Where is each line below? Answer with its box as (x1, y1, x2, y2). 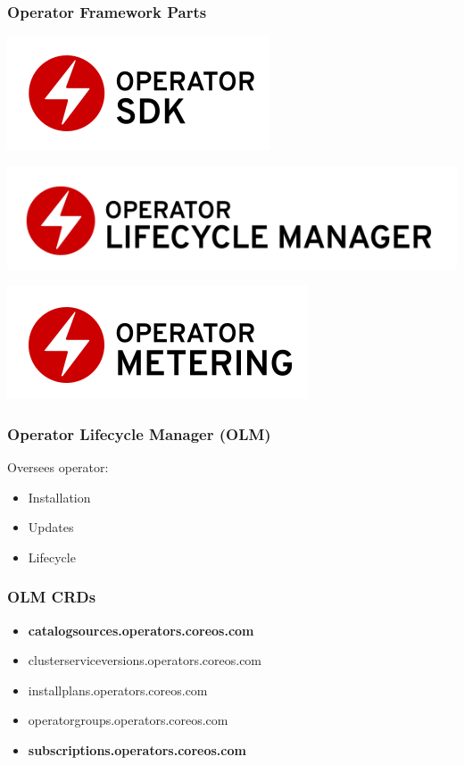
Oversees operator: (7, 457, 109, 476)
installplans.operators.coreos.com (28, 680, 208, 699)
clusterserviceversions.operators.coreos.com (28, 651, 262, 669)
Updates (28, 518, 74, 536)
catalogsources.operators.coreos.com (28, 620, 254, 639)
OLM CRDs (7, 586, 96, 608)
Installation (28, 487, 91, 506)
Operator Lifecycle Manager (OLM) (7, 422, 271, 445)
